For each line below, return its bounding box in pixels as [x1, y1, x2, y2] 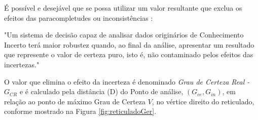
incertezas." [4, 59, 40, 69]
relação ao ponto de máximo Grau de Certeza [4, 96, 146, 106]
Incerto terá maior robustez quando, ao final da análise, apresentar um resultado [4, 39, 254, 50]
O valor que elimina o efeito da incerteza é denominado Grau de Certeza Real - [4, 76, 250, 87]
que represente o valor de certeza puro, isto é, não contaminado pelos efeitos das [4, 49, 253, 60]
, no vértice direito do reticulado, [152, 96, 254, 106]
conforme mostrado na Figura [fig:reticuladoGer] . [4, 106, 157, 116]
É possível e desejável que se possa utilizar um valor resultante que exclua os [4, 3, 242, 13]
